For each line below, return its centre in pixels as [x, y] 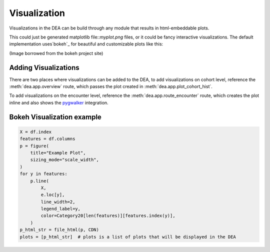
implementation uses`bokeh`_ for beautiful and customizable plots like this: [86, 44]
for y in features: [43, 174]
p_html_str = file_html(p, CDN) [59, 230]
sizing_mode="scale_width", [65, 160]
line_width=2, [58, 202]
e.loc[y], [53, 195]
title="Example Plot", [58, 153]
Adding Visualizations [44, 67]
